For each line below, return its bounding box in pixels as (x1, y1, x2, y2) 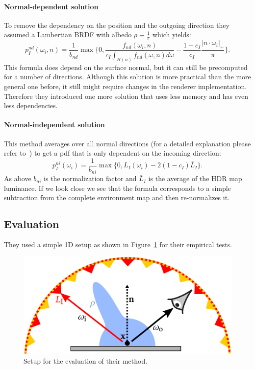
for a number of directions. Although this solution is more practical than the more (4, 71, 251, 82)
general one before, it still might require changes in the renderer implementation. (4, 81, 247, 91)
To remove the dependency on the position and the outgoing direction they (4, 20, 229, 30)
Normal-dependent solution (4, 1, 99, 11)
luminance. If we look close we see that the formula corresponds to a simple (4, 183, 231, 193)
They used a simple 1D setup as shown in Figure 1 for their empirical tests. (4, 239, 232, 250)
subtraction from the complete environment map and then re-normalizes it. (4, 192, 230, 203)
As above (4, 173, 31, 184)
